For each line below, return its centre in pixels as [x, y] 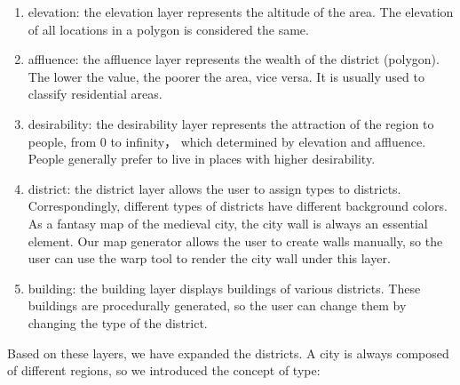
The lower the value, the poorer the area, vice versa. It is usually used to [226, 76]
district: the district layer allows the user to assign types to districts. [214, 188]
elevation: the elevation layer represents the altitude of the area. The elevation [241, 12]
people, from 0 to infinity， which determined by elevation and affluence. [227, 141]
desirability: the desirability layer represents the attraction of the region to [231, 123]
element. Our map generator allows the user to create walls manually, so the [235, 241]
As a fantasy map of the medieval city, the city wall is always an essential [228, 223]
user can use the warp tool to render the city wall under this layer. [209, 258]
